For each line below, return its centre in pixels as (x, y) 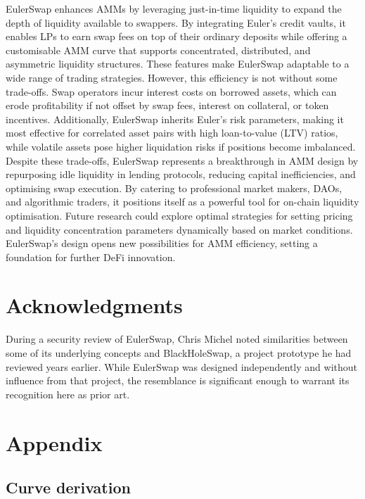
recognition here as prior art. (68, 394)
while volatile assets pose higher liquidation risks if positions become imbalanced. (181, 146)
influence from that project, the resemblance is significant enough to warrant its (178, 380)
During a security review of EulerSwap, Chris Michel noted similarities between (177, 339)
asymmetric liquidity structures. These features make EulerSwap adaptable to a (178, 64)
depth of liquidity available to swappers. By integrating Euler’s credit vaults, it (176, 22)
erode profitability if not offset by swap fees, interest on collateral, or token (167, 105)
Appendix (54, 442)
